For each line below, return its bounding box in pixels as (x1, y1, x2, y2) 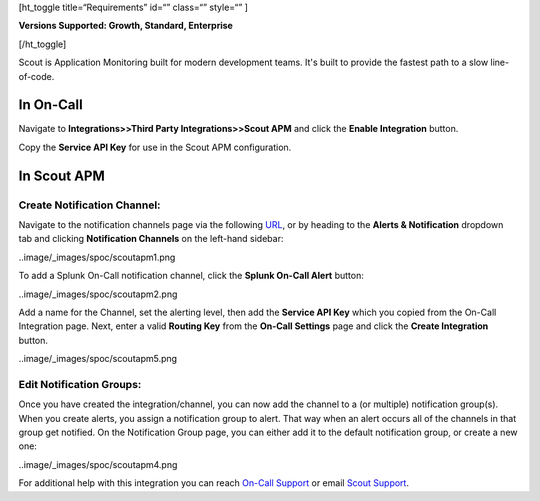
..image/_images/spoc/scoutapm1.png (18, 251, 176, 263)
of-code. (18, 70, 55, 82)
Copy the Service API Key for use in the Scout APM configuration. (18, 141, 292, 153)
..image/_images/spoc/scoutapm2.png (18, 288, 178, 300)
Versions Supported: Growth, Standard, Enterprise (18, 20, 234, 32)
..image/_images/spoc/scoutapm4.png (18, 458, 178, 470)
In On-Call (18, 96, 84, 114)
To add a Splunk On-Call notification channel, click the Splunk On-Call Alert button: (18, 270, 364, 282)
